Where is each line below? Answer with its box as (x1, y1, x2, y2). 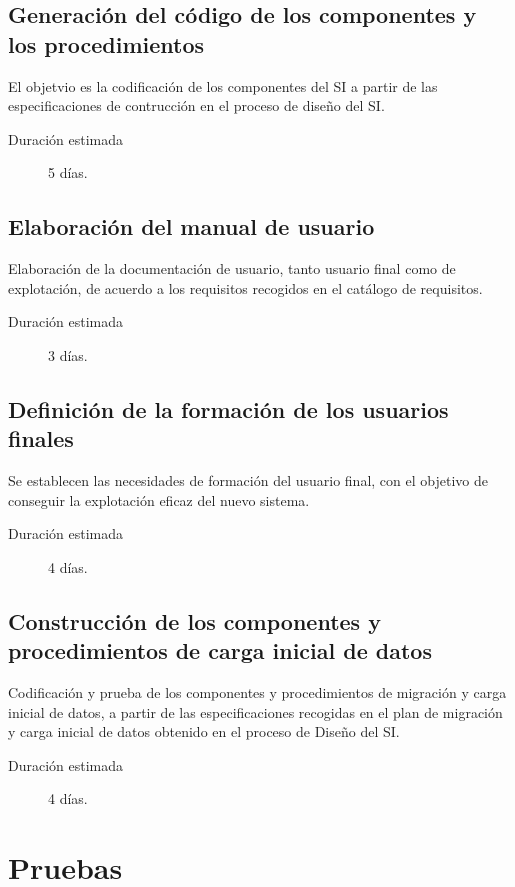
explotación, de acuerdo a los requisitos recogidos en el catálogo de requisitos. (8, 277, 483, 298)
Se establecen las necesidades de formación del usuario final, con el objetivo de (8, 470, 488, 491)
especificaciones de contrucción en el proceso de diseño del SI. (8, 95, 385, 116)
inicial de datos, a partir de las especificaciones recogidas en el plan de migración (8, 701, 503, 722)
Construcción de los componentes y (8, 605, 381, 636)
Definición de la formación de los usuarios (8, 393, 449, 424)
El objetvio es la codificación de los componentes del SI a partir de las (8, 75, 438, 96)
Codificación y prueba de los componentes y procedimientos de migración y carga (8, 682, 507, 703)
